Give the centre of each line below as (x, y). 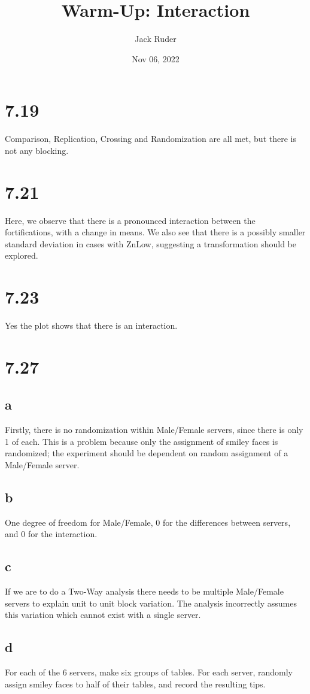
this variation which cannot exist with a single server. (103, 615)
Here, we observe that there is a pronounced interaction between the (130, 220)
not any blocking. (37, 150)
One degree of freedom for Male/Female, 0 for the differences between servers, (148, 522)
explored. (22, 255)
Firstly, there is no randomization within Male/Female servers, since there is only (154, 430)
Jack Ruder (156, 39)
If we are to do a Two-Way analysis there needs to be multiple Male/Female (144, 591)
